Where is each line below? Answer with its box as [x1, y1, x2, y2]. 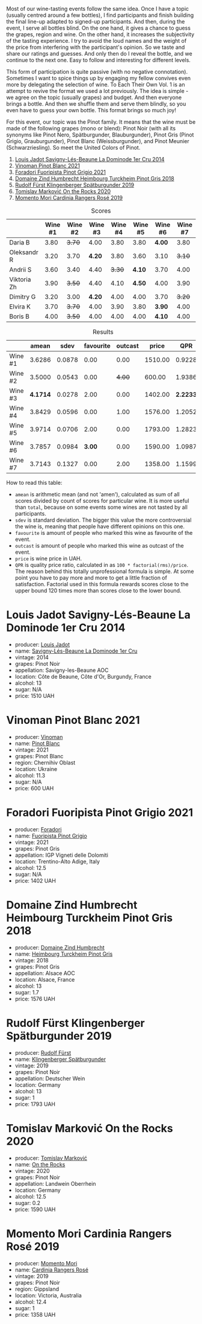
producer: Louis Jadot [14, 641, 70, 648]
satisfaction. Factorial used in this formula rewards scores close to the [14, 581, 189, 587]
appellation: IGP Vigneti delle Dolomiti [14, 851, 108, 859]
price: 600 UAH [14, 784, 54, 792]
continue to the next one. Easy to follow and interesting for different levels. [6, 57, 191, 63]
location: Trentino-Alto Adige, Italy [14, 857, 100, 865]
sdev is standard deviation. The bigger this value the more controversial [14, 516, 192, 523]
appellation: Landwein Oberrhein [14, 1180, 96, 1187]
